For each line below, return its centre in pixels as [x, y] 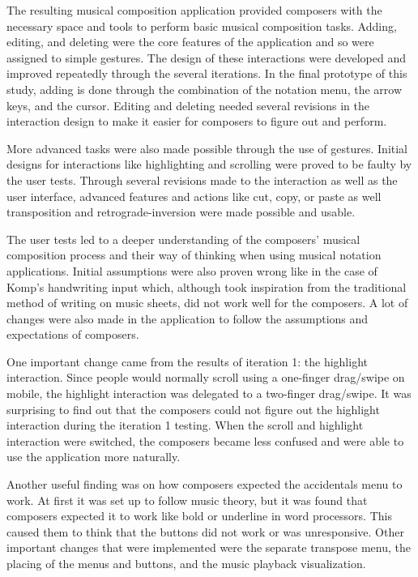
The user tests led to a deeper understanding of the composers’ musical [183, 239]
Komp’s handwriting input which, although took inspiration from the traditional [207, 286]
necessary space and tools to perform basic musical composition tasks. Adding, [202, 26]
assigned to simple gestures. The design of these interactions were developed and [207, 57]
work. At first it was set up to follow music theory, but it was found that [187, 500]
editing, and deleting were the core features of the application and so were [190, 42]
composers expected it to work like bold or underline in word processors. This [199, 516]
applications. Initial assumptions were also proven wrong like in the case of [192, 270]
